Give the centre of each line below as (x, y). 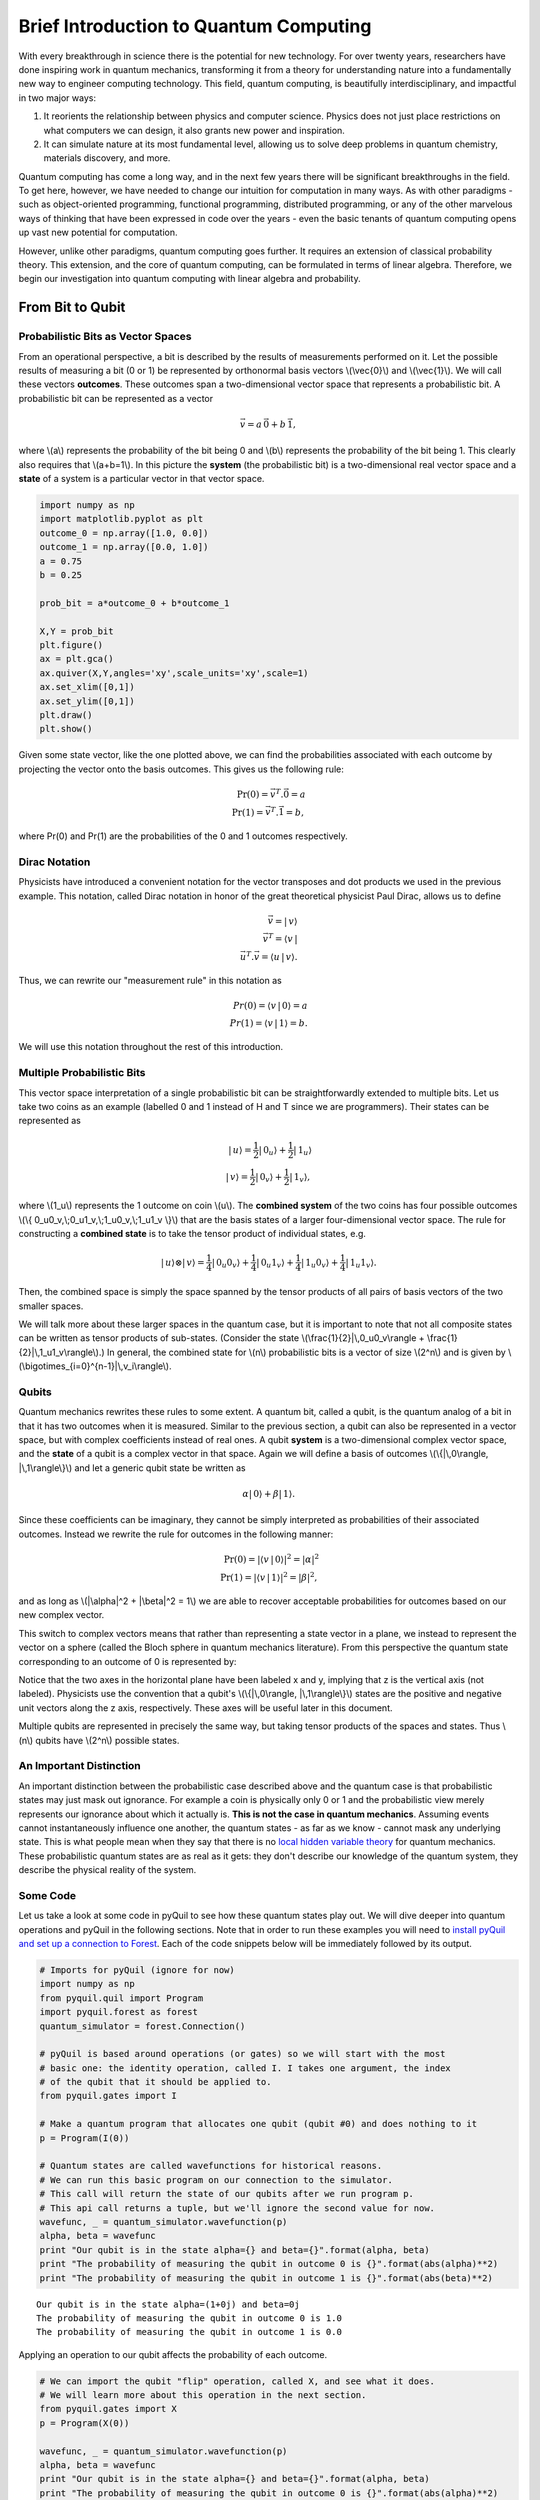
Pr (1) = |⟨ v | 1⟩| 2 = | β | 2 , (269, 1576)
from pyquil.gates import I (108, 2096)
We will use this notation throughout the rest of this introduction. (151, 1047)
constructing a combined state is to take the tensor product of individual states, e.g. (192, 1234)
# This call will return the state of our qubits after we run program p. (227, 2194)
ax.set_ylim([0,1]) (87, 701)
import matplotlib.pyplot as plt (121, 519)
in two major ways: (57, 97)
